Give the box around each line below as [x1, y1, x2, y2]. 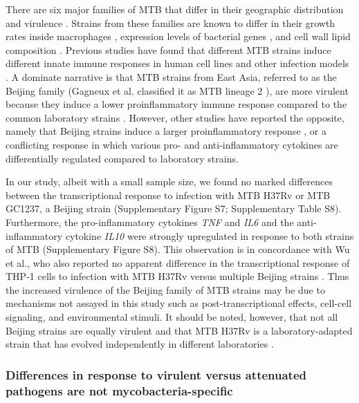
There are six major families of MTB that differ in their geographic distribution [6, 2, 344, 16]
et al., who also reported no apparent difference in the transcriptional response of [6, 255, 350, 270]
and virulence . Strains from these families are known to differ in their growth [6, 15, 335, 30]
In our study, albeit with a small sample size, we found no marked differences [6, 174, 333, 189]
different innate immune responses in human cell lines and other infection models [6, 56, 349, 71]
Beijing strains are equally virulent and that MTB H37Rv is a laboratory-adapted [6, 323, 353, 337]
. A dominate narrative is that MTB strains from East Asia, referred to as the [6, 69, 337, 84]
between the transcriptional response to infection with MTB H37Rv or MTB [6, 187, 331, 202]
